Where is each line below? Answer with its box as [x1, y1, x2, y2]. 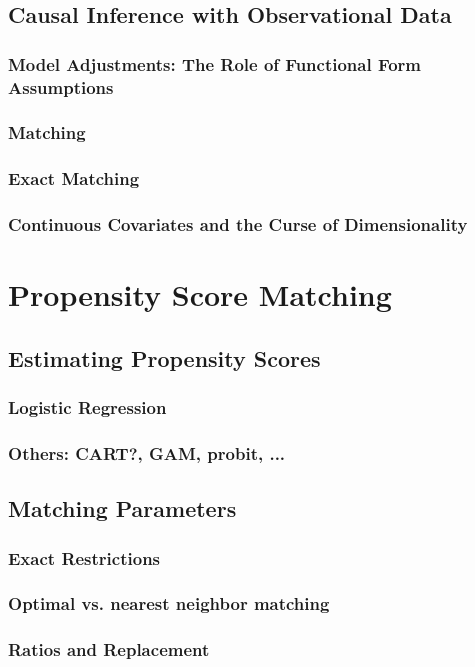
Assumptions [8, 74, 114, 99]
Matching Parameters [8, 493, 237, 524]
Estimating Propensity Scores [8, 342, 321, 373]
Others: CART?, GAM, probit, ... [8, 441, 286, 465]
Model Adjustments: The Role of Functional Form [8, 51, 422, 76]
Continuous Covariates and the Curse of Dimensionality [8, 212, 468, 237]
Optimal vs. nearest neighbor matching [8, 591, 330, 616]
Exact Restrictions [8, 545, 161, 570]
